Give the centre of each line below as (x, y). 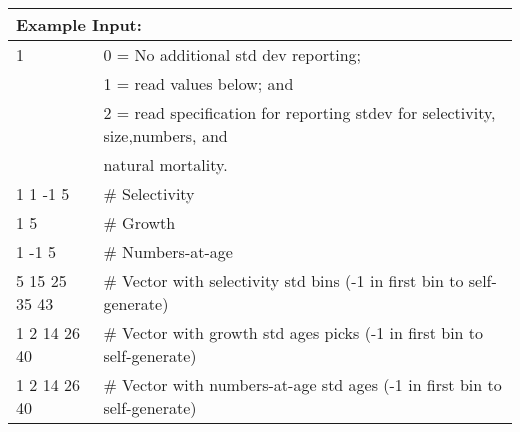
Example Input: (79, 24)
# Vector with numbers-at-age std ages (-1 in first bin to (302, 384)
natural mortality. (165, 164)
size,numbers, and (165, 135)
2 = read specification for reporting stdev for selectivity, (299, 112)
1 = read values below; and (198, 83)
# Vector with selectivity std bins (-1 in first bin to (283, 280)
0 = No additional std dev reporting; (232, 54)
